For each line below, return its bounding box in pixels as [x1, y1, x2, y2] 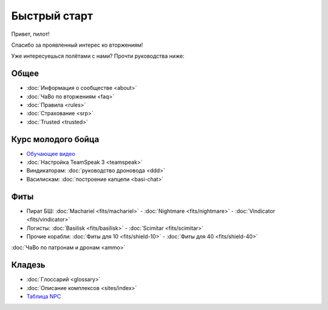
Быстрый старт [11, 9, 94, 22]
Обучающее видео [26, 150, 75, 157]
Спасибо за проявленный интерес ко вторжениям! [11, 41, 143, 49]
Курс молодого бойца [11, 134, 100, 144]
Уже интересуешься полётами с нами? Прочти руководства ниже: [11, 52, 185, 60]
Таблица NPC [26, 293, 61, 300]
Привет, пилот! [11, 30, 50, 38]
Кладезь [11, 260, 46, 270]
